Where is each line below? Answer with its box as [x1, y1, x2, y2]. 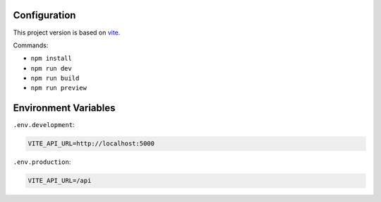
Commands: [13, 41, 49, 49]
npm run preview [30, 84, 87, 92]
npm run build [30, 74, 80, 83]
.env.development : [13, 121, 75, 129]
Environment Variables [13, 102, 116, 114]
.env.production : [13, 158, 71, 166]
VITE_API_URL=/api [28, 177, 92, 185]
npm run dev [30, 64, 72, 72]
